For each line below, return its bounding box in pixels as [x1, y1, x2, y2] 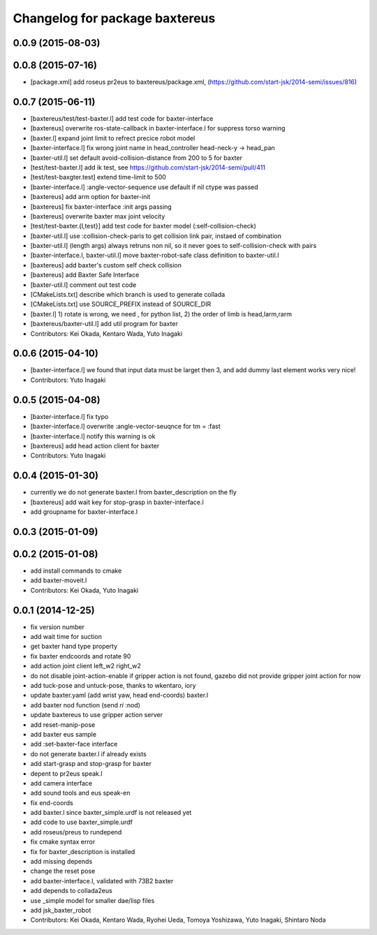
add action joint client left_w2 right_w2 [30, 662, 141, 670]
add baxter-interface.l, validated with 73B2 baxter [30, 876, 174, 885]
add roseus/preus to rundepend [30, 827, 122, 836]
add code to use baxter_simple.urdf [30, 818, 133, 827]
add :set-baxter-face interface [30, 740, 118, 749]
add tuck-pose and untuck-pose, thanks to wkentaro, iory [30, 681, 196, 689]
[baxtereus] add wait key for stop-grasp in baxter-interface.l [30, 498, 204, 506]
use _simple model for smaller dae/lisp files [30, 896, 155, 904]
